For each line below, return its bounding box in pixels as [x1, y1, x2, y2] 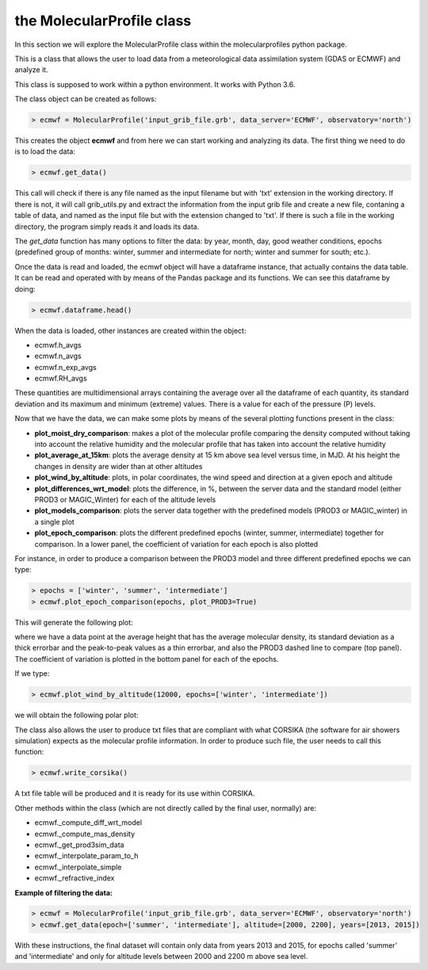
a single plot [34, 517, 75, 526]
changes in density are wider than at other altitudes [34, 461, 203, 471]
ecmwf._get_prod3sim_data [34, 840, 124, 850]
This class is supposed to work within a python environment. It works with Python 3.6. [14, 79, 296, 89]
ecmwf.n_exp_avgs [34, 362, 97, 372]
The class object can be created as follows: [14, 94, 157, 104]
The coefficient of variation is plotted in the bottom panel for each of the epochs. [14, 654, 279, 663]
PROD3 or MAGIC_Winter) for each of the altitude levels [34, 495, 216, 504]
